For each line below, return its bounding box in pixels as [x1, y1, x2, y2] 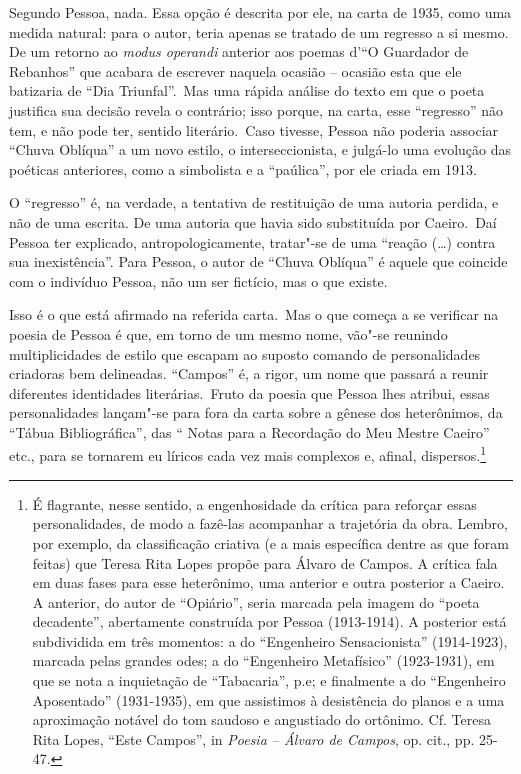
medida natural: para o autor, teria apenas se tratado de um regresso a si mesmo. [9, 21, 509, 42]
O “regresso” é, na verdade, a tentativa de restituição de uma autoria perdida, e [9, 192, 499, 213]
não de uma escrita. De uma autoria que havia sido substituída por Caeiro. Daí [9, 211, 497, 232]
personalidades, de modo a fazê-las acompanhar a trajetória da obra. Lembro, [32, 513, 508, 534]
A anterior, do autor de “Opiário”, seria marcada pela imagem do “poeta [32, 591, 480, 612]
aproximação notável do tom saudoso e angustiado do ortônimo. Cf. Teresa [32, 709, 491, 730]
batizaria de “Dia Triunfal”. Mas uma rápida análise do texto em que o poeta [9, 80, 485, 101]
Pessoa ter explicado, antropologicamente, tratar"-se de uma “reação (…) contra [9, 231, 496, 252]
